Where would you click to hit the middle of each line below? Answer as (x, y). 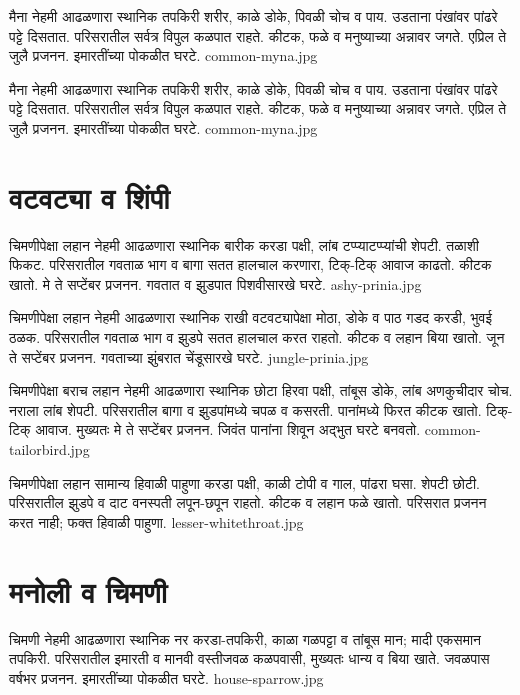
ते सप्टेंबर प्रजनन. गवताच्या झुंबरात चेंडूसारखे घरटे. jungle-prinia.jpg (189, 356)
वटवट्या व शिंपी (89, 196)
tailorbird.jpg (49, 449)
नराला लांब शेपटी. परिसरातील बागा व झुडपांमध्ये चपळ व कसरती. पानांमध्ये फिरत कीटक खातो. (245, 409)
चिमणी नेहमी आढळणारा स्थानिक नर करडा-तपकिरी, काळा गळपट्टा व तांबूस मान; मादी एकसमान (245, 638)
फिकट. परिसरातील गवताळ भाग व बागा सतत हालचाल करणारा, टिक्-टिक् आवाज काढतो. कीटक (250, 264)
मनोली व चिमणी (88, 590)
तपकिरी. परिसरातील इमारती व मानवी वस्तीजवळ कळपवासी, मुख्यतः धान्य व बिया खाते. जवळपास (249, 658)
